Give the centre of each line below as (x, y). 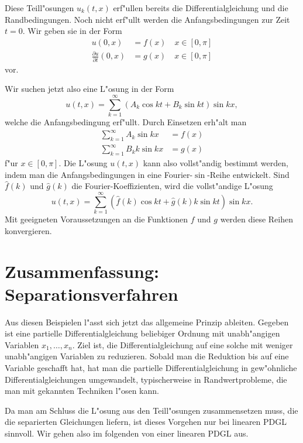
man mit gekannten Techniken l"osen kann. (82, 391)
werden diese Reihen (257, 219)
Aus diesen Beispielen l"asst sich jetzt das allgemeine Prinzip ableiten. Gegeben (147, 322)
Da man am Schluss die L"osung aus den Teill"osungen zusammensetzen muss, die (151, 410)
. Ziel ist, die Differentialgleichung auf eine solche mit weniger (183, 344)
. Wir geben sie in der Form (72, 31)
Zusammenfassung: (82, 271)
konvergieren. (28, 230)
